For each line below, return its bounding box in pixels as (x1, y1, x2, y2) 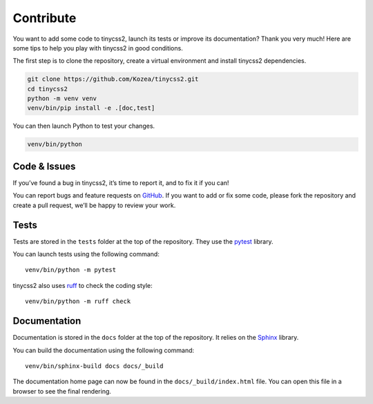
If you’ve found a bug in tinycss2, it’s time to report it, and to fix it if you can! (12, 178, 229, 186)
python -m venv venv (27, 95, 97, 103)
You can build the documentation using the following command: (12, 346, 195, 354)
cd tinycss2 (27, 85, 68, 93)
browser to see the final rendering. (12, 387, 112, 395)
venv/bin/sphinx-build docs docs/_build (25, 362, 164, 369)
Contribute (12, 10, 77, 26)
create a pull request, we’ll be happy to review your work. (12, 201, 176, 209)
